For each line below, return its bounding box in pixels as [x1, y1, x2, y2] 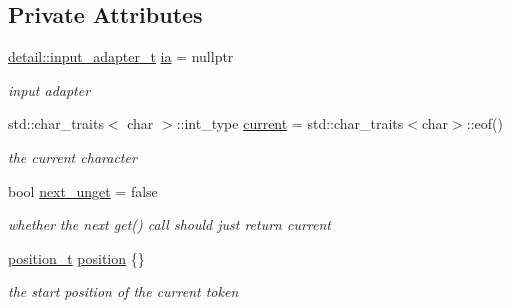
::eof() [466, 113, 503, 134]
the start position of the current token [8, 281, 239, 302]
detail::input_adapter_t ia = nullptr [8, 46, 234, 67]
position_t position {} [8, 247, 145, 268]
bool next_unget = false [8, 180, 158, 201]
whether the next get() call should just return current [8, 214, 332, 235]
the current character [8, 146, 137, 167]
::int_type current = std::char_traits [176, 113, 404, 134]
